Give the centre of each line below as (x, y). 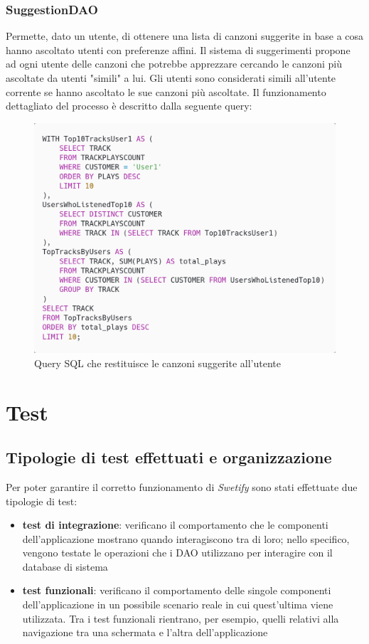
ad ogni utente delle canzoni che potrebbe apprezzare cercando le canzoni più (174, 64)
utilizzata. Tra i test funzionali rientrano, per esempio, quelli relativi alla (181, 618)
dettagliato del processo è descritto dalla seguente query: (129, 106)
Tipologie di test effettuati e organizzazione (169, 457)
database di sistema (65, 566)
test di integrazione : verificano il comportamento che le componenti (175, 525)
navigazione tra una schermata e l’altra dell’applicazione (145, 632)
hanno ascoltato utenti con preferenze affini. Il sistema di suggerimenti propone (178, 49)
